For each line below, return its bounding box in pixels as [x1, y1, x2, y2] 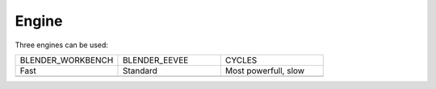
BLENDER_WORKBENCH [19, 55, 114, 66]
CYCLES [224, 55, 258, 66]
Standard [122, 65, 157, 76]
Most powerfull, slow [224, 65, 305, 76]
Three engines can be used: [15, 40, 109, 50]
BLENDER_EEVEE [122, 55, 189, 66]
